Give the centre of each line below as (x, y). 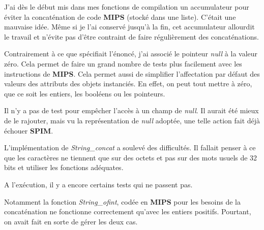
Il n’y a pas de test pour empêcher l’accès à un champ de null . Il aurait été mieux (131, 110)
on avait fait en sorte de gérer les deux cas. (71, 221)
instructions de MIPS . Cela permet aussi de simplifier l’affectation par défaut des (132, 73)
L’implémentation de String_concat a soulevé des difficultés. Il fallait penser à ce (130, 147)
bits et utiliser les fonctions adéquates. (64, 167)
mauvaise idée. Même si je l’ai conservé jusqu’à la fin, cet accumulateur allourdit (129, 27)
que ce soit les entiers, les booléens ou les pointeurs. (85, 93)
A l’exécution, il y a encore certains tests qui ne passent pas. (98, 184)
